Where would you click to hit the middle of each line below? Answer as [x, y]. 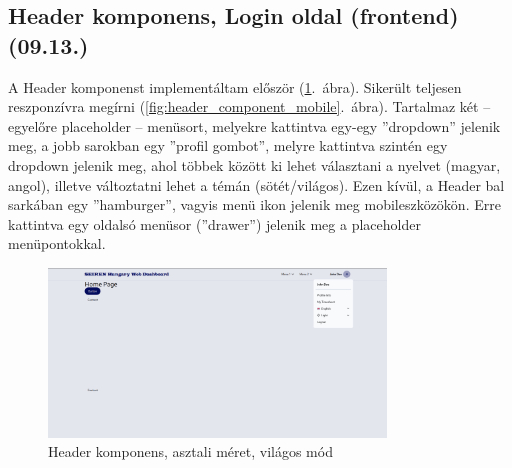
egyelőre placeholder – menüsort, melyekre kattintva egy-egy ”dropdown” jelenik [254, 125]
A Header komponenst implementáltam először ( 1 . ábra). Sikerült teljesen [235, 86]
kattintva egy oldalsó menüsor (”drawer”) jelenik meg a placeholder [214, 223]
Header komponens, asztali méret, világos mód [190, 451]
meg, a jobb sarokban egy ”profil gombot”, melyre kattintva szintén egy [228, 145]
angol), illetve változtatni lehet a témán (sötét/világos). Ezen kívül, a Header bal [256, 184]
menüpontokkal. [57, 243]
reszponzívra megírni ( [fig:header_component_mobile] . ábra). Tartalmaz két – [249, 106]
